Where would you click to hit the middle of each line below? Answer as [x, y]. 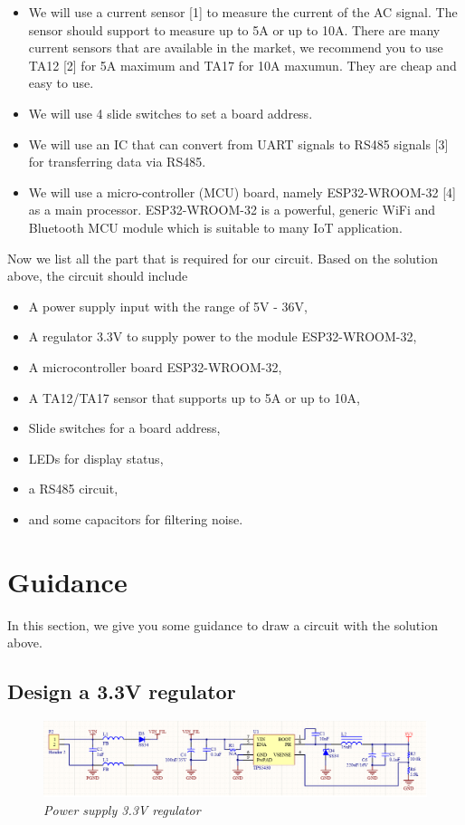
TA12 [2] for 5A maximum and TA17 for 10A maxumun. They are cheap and [242, 65]
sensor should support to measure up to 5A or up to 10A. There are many [234, 29]
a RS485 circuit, [73, 489]
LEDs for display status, [96, 458]
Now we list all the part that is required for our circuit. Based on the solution [223, 258]
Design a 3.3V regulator [122, 691]
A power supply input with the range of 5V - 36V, [168, 306]
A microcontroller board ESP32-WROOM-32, [155, 366]
